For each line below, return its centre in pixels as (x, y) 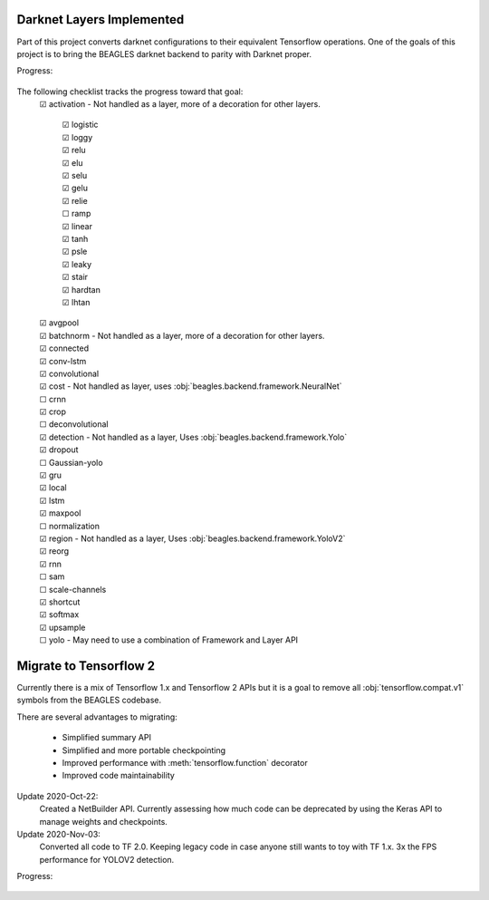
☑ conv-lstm (63, 361)
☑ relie (75, 200)
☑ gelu (75, 188)
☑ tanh (75, 238)
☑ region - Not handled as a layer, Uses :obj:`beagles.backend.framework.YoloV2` (192, 538)
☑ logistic (80, 125)
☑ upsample (62, 627)
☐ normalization (69, 526)
